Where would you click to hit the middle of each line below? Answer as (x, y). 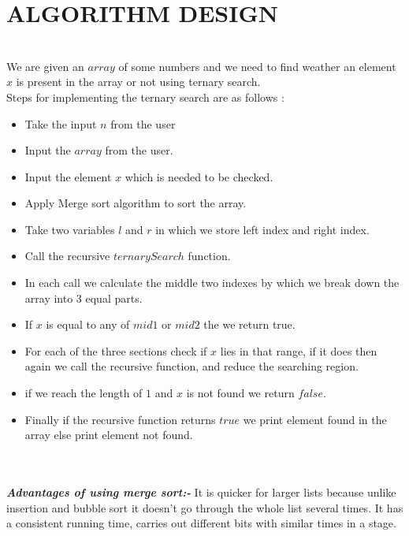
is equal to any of (88, 324)
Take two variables (70, 229)
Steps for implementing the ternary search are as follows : (145, 97)
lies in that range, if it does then (299, 350)
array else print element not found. (109, 435)
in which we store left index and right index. (262, 229)
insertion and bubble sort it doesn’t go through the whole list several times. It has (205, 507)
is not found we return (240, 393)
